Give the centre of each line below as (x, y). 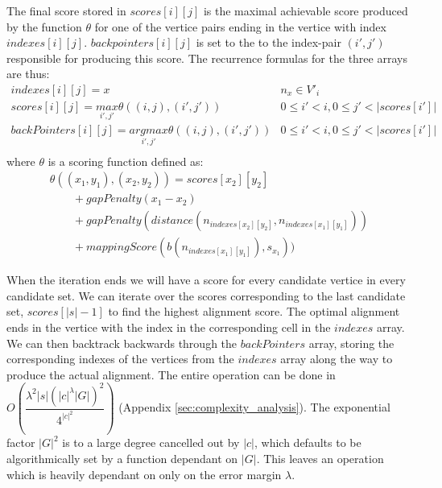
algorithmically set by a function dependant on (122, 458)
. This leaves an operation (320, 458)
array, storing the (351, 343)
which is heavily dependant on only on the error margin (144, 474)
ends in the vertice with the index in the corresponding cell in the (169, 327)
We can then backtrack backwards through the (122, 343)
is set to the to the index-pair (269, 42)
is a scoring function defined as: (126, 161)
